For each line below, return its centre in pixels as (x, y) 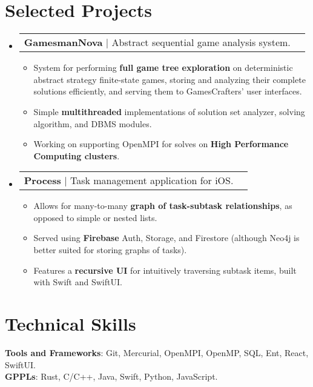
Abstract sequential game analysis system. (201, 42)
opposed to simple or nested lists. (95, 217)
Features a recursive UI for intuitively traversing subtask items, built (165, 270)
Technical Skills (71, 324)
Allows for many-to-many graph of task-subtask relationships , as (163, 206)
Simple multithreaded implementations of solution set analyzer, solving (169, 111)
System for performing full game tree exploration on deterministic (163, 68)
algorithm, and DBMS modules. (93, 123)
